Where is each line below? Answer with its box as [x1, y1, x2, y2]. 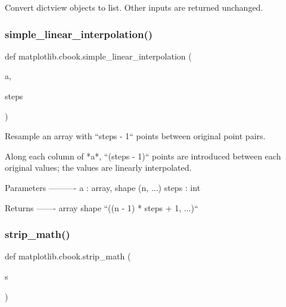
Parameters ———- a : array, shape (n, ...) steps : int [5, 181, 201, 193]
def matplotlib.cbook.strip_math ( [5, 250, 131, 262]
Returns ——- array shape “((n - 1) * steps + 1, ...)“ [5, 201, 198, 214]
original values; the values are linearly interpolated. [5, 161, 192, 174]
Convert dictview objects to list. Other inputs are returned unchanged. [5, 1, 263, 13]
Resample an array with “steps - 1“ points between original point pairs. [5, 130, 266, 142]
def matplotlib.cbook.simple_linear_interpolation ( [5, 49, 192, 62]
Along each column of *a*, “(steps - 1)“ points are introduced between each [5, 149, 281, 162]
